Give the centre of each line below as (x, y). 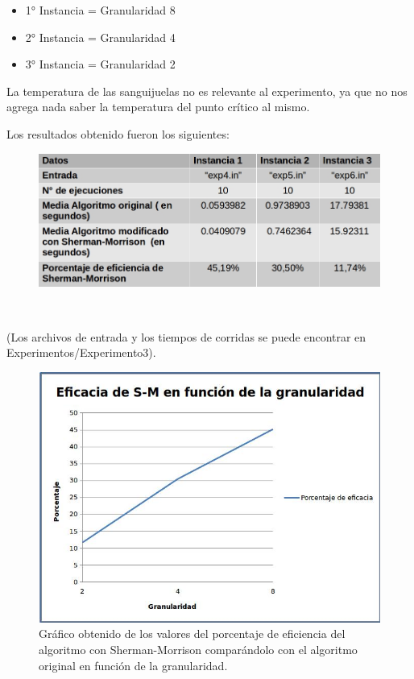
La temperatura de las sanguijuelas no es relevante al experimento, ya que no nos (207, 91)
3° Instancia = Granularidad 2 (100, 64)
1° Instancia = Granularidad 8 (100, 10)
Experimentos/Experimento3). (81, 352)
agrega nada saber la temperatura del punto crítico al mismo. (158, 107)
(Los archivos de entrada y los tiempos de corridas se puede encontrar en (186, 336)
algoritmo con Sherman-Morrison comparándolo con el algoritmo (198, 650)
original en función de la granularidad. (133, 665)
